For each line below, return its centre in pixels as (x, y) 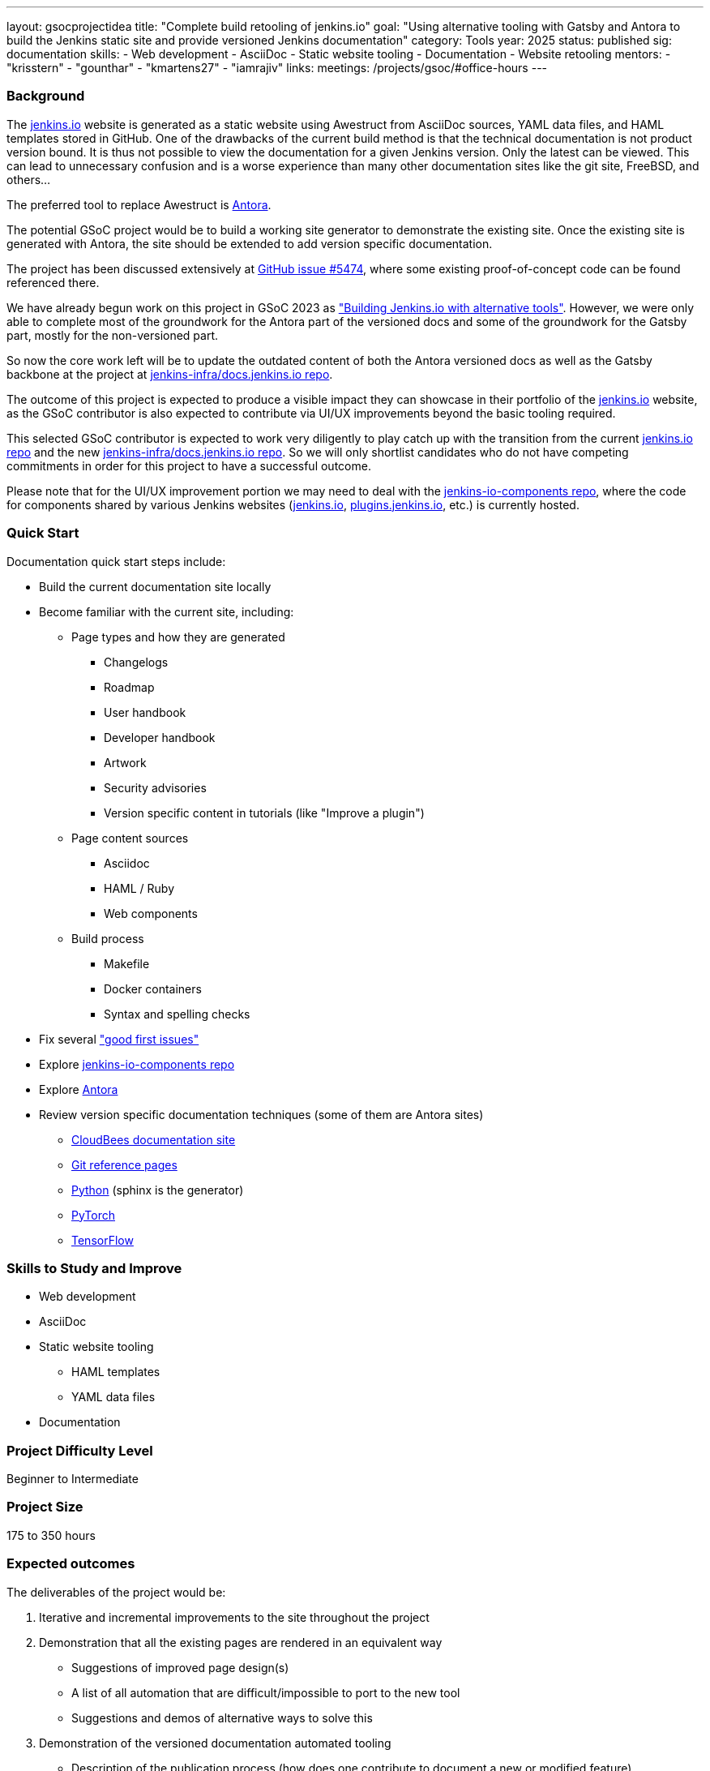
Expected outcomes (71, 1564)
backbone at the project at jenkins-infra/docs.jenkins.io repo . (170, 374)
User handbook (145, 712)
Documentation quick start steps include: (116, 561)
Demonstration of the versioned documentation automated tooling (215, 1743)
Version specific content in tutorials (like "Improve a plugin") (264, 813)
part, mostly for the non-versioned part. (113, 335)
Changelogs (136, 662)
